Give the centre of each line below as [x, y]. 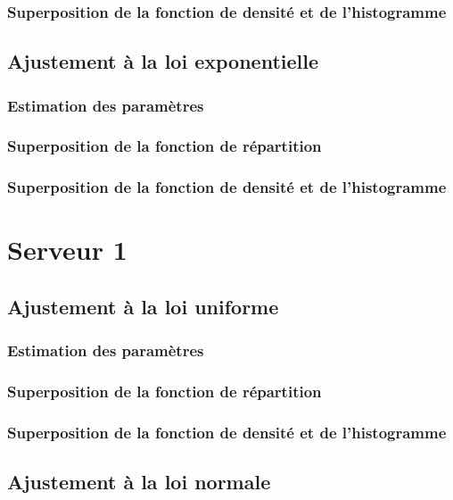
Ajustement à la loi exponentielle [163, 61]
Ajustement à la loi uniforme [143, 306]
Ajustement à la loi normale [139, 482]
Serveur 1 [67, 250]
